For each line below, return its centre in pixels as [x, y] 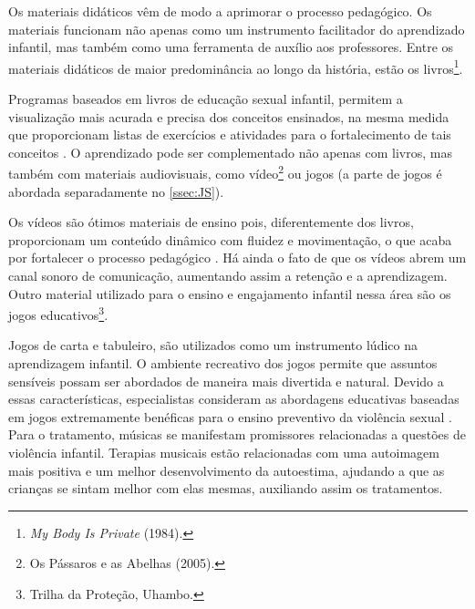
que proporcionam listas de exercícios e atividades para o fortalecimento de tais [230, 134]
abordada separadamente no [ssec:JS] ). [116, 191]
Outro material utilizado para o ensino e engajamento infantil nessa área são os [230, 293]
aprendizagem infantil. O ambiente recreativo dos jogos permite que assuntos [223, 363]
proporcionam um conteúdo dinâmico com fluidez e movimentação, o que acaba [230, 239]
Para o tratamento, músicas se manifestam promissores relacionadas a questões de [237, 434]
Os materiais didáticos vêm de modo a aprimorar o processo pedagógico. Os [220, 11]
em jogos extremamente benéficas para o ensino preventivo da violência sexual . [230, 416]
